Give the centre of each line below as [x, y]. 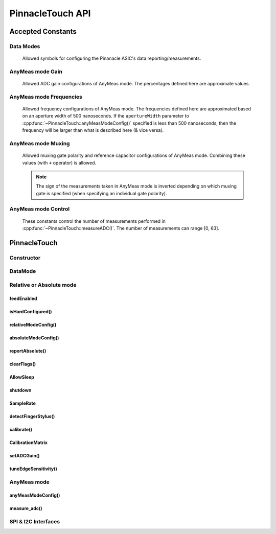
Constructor [25, 258]
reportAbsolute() [28, 351]
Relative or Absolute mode [43, 285]
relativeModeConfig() [33, 324]
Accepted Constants [43, 31]
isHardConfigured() [31, 311]
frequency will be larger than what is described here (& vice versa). [93, 130]
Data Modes [25, 46]
